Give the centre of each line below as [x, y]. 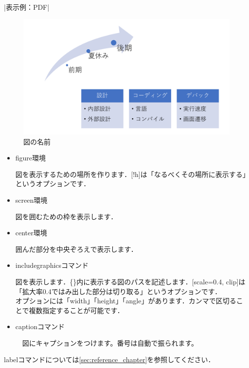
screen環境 [31, 200]
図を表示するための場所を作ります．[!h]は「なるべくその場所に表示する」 [131, 174]
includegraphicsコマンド [52, 265]
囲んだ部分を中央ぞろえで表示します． [76, 249]
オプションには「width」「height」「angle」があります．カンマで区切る [126, 301]
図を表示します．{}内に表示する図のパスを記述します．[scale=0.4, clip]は [130, 282]
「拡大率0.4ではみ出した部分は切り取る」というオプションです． [118, 291]
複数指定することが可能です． [76, 310]
